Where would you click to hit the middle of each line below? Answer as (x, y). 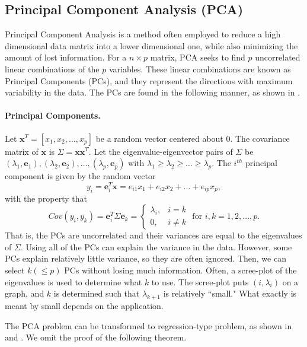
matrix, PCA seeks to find (198, 57)
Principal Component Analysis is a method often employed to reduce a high (143, 34)
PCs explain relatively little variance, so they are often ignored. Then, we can (145, 258)
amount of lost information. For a (66, 57)
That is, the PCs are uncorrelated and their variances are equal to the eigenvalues (153, 235)
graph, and (25, 293)
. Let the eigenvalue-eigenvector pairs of (161, 151)
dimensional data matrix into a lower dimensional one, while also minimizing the (151, 45)
